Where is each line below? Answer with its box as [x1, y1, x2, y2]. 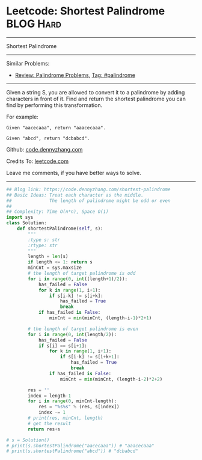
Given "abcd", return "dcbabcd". [6, 135, 90, 141]
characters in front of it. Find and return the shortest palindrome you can [6, 95, 186, 102]
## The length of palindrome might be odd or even [6, 197, 171, 204]
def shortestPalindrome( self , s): [17, 225, 103, 232]
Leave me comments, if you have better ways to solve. [6, 169, 141, 176]
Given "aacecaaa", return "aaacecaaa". [6, 124, 106, 130]
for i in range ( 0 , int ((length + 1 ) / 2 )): [28, 275, 128, 282]
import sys [6, 215, 34, 221]
